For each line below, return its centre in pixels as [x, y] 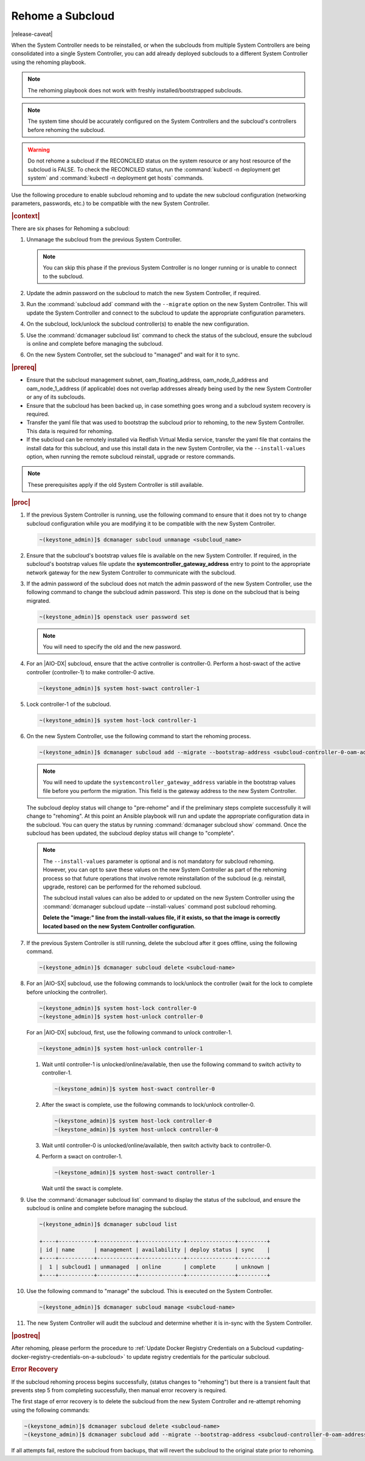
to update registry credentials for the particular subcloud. [199, 1356]
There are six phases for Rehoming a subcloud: [71, 229]
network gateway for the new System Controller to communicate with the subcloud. [131, 573]
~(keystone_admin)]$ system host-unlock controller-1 [121, 1049]
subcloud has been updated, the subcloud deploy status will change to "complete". [130, 833]
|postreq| [26, 1336]
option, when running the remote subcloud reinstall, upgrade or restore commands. [131, 456]
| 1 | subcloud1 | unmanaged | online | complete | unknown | [155, 1267]
